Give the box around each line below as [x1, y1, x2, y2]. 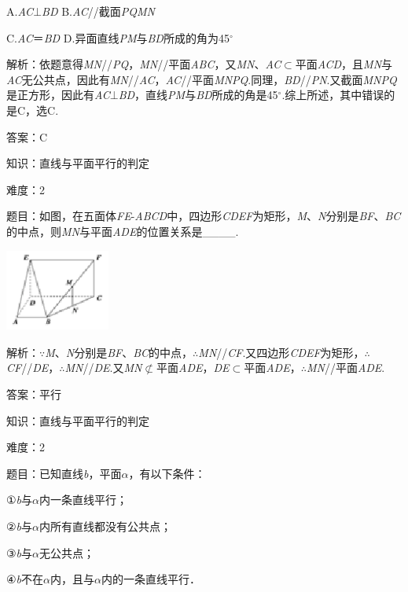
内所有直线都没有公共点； [39, 518, 171, 535]
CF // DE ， [6, 359, 60, 376]
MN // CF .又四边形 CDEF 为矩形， [198, 344, 365, 360]
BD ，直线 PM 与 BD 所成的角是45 [118, 86, 278, 103]
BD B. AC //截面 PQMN [42, 3, 155, 19]
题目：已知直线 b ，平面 [6, 465, 122, 481]
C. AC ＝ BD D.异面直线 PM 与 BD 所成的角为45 [6, 29, 230, 46]
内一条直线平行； [39, 491, 127, 508]
